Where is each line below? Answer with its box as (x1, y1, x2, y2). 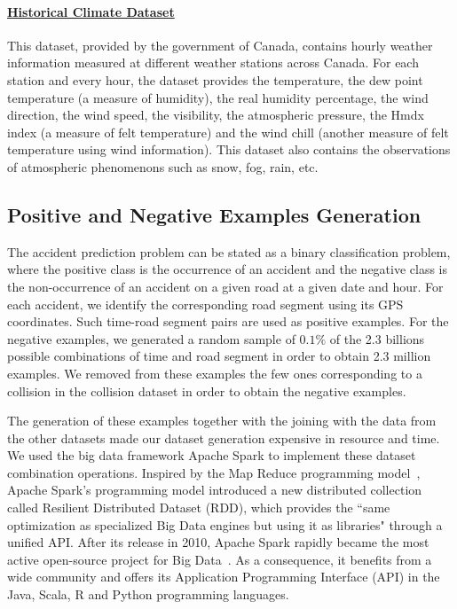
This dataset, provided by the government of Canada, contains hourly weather (7, 35, 433, 54)
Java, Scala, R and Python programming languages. (7, 585, 289, 604)
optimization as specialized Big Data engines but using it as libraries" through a (7, 515, 443, 534)
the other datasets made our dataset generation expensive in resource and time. (7, 428, 440, 447)
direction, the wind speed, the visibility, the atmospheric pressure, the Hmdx (7, 105, 424, 124)
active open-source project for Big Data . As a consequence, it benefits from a (7, 550, 432, 568)
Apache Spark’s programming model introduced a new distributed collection (7, 480, 422, 499)
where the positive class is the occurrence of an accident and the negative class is (7, 260, 448, 278)
